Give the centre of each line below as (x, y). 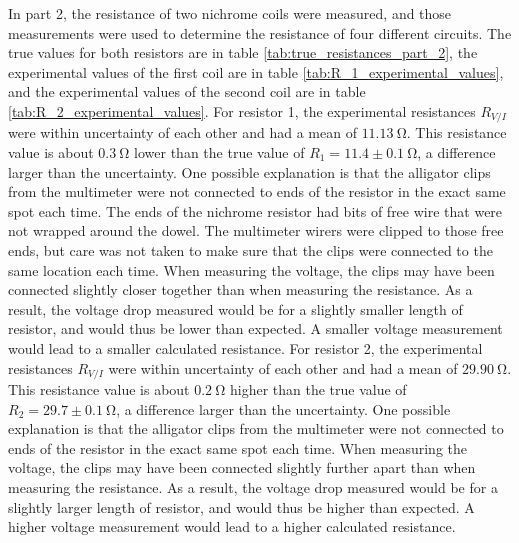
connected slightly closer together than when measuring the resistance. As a (240, 289)
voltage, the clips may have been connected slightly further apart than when (242, 467)
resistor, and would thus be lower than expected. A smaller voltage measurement (255, 328)
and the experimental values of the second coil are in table (187, 91)
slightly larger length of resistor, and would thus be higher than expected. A (241, 506)
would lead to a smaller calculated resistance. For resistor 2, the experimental (245, 347)
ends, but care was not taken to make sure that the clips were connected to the (250, 249)
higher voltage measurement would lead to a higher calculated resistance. (232, 526)
